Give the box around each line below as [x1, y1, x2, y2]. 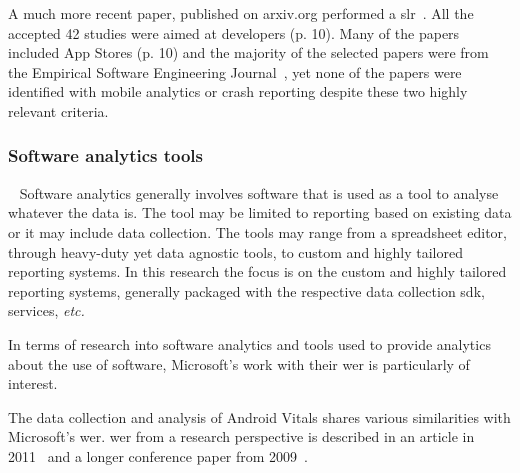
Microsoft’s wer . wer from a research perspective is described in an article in [8, 426, 475, 447]
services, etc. [8, 300, 85, 321]
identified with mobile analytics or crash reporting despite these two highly [8, 81, 468, 102]
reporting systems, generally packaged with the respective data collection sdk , [8, 280, 485, 301]
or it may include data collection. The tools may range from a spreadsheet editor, [8, 221, 507, 242]
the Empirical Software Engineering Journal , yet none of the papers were [8, 61, 462, 82]
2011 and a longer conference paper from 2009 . [8, 445, 308, 466]
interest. [8, 373, 58, 394]
